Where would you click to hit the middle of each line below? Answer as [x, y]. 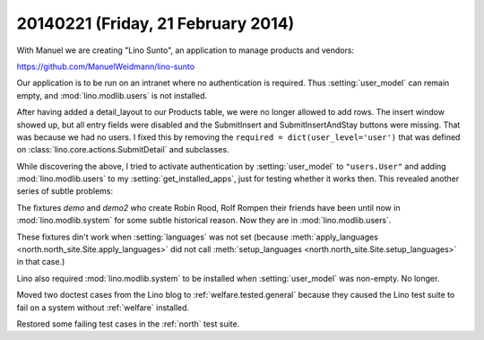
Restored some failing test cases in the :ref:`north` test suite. [128, 324]
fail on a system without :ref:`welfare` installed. [103, 307]
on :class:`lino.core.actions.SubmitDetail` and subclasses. [123, 150]
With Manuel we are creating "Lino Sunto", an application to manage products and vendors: [185, 50]
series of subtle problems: [65, 191]
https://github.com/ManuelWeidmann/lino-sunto [106, 66]
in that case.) [41, 262]
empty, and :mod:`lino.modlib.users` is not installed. [112, 95]
